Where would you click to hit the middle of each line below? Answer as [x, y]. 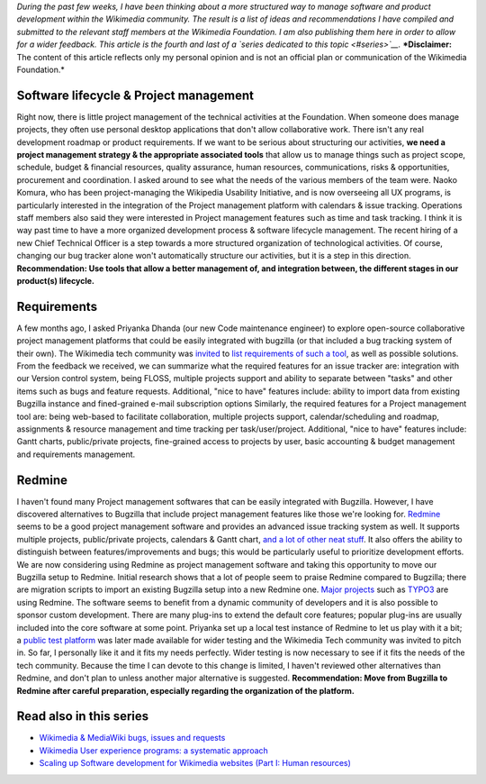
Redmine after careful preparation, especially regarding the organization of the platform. [185, 690]
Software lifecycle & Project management [135, 95]
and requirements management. [76, 454]
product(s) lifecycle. [55, 280]
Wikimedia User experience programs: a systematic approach [154, 750]
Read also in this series [83, 716]
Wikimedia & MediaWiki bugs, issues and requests [132, 738]
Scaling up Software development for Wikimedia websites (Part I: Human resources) [195, 763]
